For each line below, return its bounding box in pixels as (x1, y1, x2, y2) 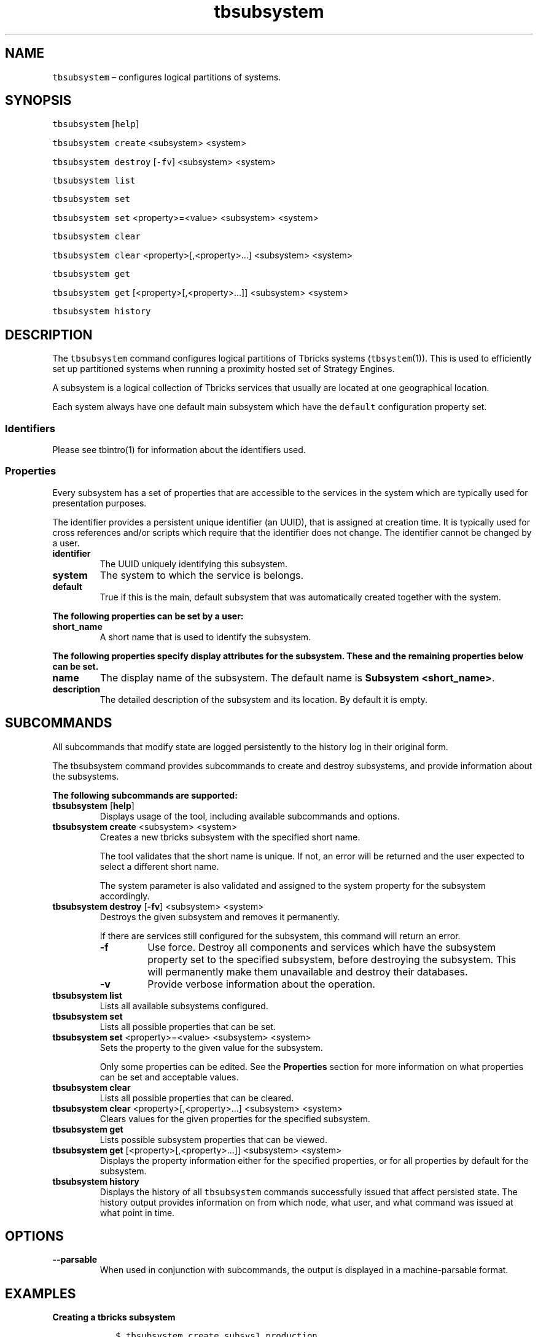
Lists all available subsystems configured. (99, 1000, 268, 1011)
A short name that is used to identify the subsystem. (99, 631, 311, 642)
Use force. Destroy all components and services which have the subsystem (147, 940, 496, 953)
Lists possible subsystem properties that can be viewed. (99, 1134, 328, 1145)
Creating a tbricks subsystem (52, 1312, 176, 1323)
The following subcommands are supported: (52, 789, 238, 800)
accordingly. (99, 890, 150, 901)
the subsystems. (52, 770, 119, 781)
